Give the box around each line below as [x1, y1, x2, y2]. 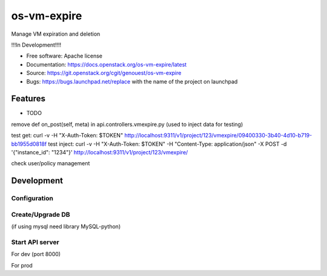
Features [11, 94, 45, 104]
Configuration [11, 194, 54, 203]
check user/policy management [11, 160, 90, 167]
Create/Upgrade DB [11, 210, 70, 218]
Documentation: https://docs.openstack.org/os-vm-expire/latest [26, 61, 187, 68]
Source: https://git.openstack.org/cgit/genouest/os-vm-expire [26, 70, 182, 77]
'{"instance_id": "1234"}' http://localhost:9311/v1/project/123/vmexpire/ [11, 148, 188, 156]
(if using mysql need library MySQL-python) [11, 223, 121, 230]
